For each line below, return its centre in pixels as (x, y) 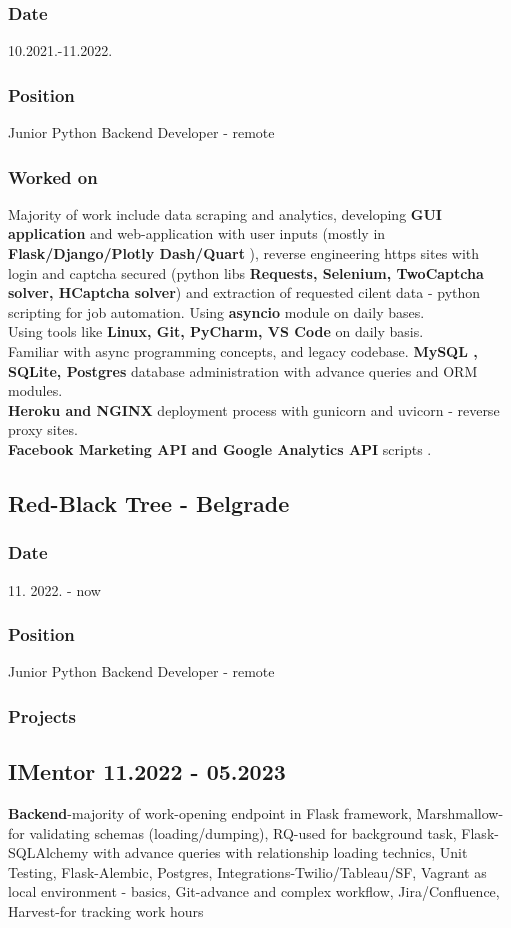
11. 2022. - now (54, 589)
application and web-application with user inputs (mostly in (197, 233)
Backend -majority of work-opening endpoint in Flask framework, (210, 813)
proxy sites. (43, 429)
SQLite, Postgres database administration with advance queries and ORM (243, 370)
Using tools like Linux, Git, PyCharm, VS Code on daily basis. (216, 331)
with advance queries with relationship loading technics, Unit (280, 852)
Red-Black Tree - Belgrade (149, 502)
